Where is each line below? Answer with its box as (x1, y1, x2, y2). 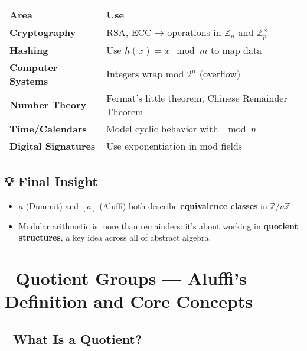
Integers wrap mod (106, 67, 184, 81)
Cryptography (9, 25, 76, 40)
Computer (9, 60, 58, 74)
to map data (210, 43, 262, 57)
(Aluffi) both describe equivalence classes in (99, 200, 267, 212)
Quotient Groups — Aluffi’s (15, 266, 247, 290)
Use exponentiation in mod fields (106, 138, 243, 152)
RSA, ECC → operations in (106, 25, 221, 39)
